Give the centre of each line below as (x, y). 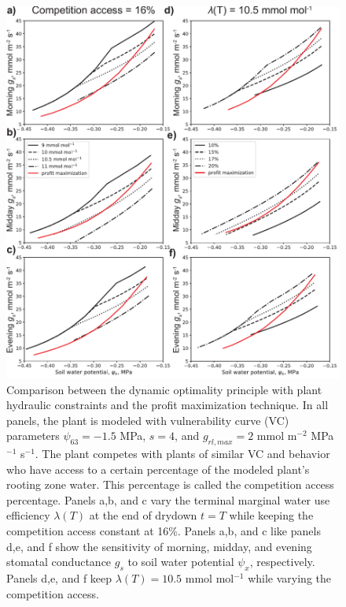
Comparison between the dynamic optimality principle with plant (164, 389)
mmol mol (210, 578)
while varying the (290, 578)
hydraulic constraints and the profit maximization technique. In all (167, 405)
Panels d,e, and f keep (59, 578)
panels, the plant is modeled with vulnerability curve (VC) (148, 420)
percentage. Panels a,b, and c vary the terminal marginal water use (168, 499)
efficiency (28, 515)
